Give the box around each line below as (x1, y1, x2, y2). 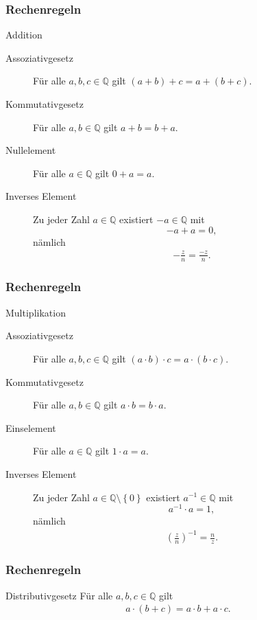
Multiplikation (5, 305, 66, 319)
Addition (5, 27, 42, 42)
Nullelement (5, 143, 56, 157)
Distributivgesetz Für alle (5, 588, 113, 602)
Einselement (5, 420, 56, 435)
